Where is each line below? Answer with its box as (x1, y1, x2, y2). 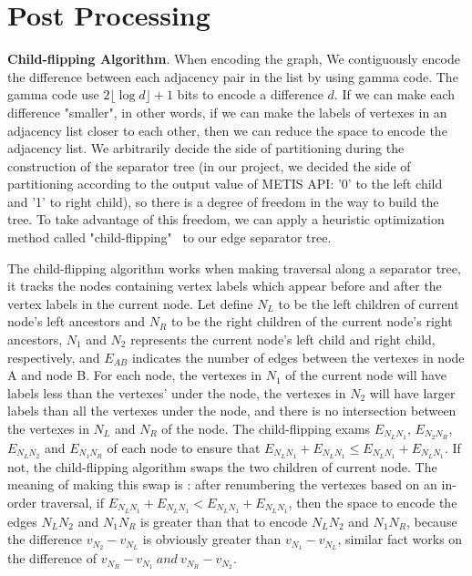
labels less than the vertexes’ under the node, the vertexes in (7, 383, 346, 402)
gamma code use (7, 85, 99, 104)
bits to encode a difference (177, 85, 323, 104)
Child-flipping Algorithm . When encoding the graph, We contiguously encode (7, 49, 460, 68)
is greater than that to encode (140, 511, 308, 530)
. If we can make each (333, 85, 456, 104)
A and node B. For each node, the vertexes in (7, 365, 262, 385)
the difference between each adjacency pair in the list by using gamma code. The (7, 67, 458, 86)
